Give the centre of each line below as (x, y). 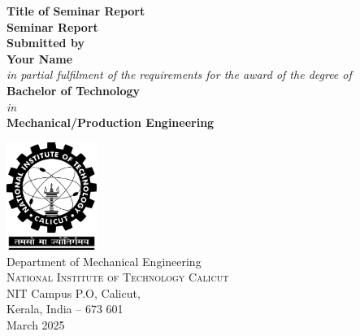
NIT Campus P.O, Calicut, (74, 292)
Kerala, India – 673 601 (65, 309)
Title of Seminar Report (76, 11)
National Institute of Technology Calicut (118, 277)
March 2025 (36, 324)
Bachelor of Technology (74, 90)
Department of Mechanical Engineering (104, 261)
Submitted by (46, 43)
